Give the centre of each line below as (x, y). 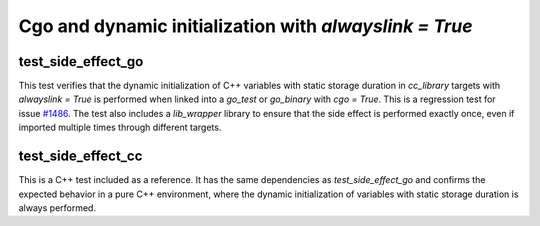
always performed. (57, 207)
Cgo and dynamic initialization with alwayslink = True (245, 26)
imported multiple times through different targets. (120, 127)
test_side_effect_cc (80, 156)
